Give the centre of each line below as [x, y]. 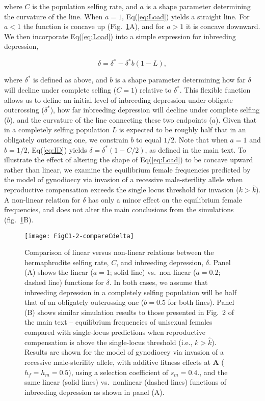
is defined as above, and [70, 80]
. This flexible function [215, 90]
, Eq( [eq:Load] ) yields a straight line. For [186, 16]
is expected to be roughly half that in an [182, 130]
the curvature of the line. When [54, 16]
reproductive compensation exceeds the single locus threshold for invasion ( [122, 190]
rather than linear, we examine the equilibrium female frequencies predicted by [127, 169]
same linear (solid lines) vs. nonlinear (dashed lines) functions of [126, 382]
